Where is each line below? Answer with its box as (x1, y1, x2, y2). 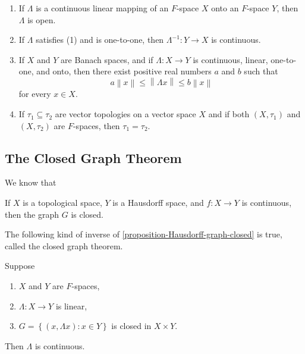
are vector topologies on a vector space (55, 108, 196, 120)
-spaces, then (73, 119, 120, 131)
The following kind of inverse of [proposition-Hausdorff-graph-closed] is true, (5, 228, 282, 240)
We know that (5, 176, 56, 189)
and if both (208, 108, 250, 120)
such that (244, 65, 278, 77)
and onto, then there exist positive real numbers (36, 65, 212, 77)
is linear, (55, 299, 87, 312)
